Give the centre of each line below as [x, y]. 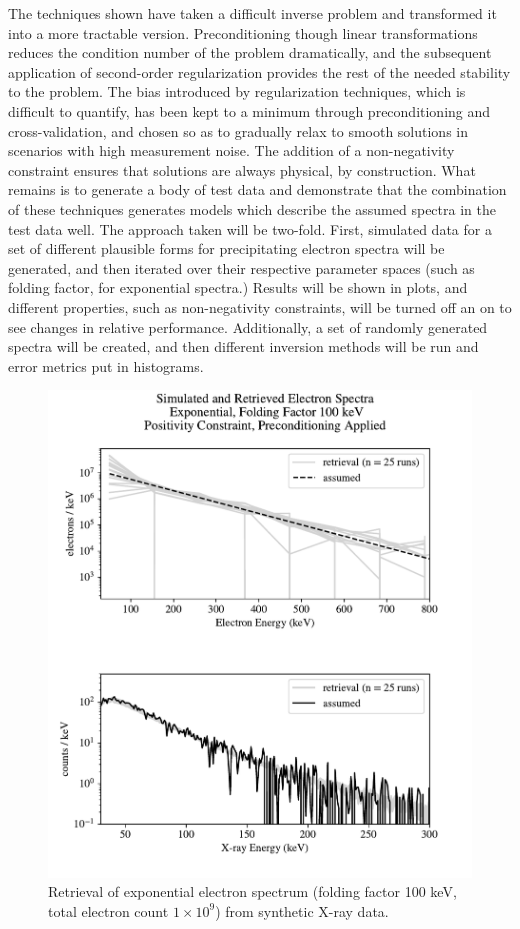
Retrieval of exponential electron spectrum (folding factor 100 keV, [252, 891]
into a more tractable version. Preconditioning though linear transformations [243, 32]
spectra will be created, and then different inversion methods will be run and [243, 346]
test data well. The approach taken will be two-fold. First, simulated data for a [250, 228]
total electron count [108, 910]
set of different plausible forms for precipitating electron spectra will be [226, 248]
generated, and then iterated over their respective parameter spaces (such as [241, 267]
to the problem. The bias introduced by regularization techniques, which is [237, 91]
